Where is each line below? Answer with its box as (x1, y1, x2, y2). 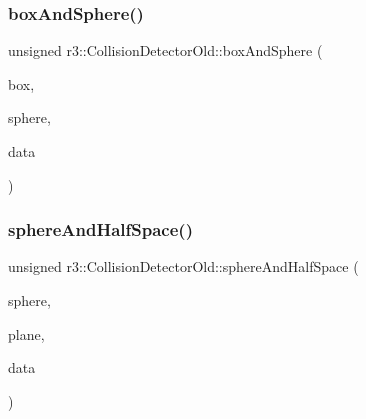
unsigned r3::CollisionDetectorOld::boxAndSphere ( (8, 40, 323, 61)
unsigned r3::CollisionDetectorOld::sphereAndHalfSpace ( (8, 256, 359, 277)
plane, (8, 323, 45, 344)
